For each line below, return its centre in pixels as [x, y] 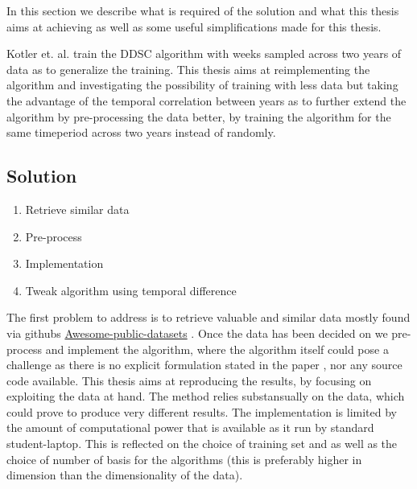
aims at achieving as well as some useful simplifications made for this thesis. [194, 26]
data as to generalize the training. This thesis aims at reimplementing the [188, 69]
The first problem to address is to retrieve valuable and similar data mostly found [208, 317]
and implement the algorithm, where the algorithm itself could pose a [217, 349]
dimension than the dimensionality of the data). [125, 475]
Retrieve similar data [77, 209]
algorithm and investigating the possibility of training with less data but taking [202, 85]
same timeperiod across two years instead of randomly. [141, 132]
